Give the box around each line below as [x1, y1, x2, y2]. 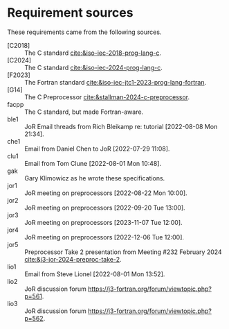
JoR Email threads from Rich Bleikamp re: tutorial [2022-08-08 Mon [24, 122, 218, 130]
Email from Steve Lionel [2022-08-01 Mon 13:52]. [24, 269, 165, 278]
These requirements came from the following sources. [7, 28, 162, 36]
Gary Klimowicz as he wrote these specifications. [24, 174, 165, 182]
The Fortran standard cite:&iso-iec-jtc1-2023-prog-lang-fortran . [24, 78, 207, 86]
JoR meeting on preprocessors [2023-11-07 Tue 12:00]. [24, 218, 183, 226]
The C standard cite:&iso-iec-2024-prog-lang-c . [24, 63, 163, 71]
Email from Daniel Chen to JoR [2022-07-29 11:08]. [24, 144, 170, 153]
